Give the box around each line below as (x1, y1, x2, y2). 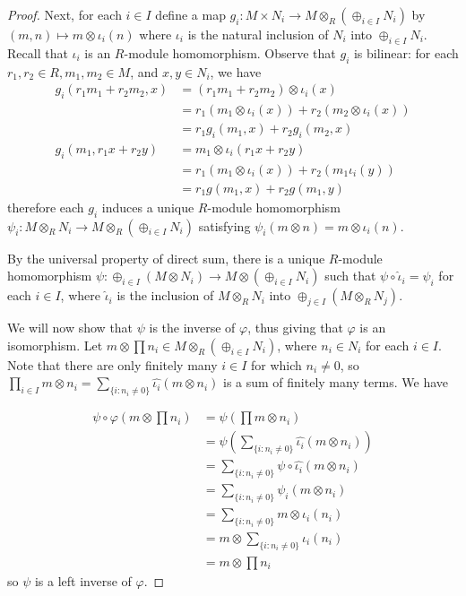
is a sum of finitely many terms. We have (222, 373, 449, 392)
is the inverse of (149, 318, 236, 337)
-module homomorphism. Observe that (124, 43, 336, 62)
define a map (155, 5, 226, 23)
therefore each (7, 197, 84, 216)
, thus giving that (247, 318, 343, 337)
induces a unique (101, 197, 194, 216)
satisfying (198, 216, 251, 235)
